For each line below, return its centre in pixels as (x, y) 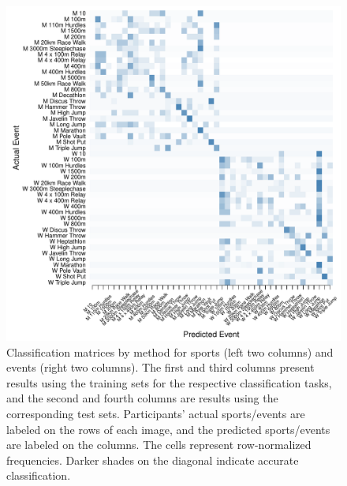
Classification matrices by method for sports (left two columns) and (170, 351)
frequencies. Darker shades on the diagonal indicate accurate (153, 460)
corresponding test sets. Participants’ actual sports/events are (156, 413)
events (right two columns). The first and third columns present (160, 367)
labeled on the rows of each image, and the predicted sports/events (168, 429)
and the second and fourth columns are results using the (142, 398)
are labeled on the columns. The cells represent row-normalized (159, 445)
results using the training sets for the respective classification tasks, (169, 382)
